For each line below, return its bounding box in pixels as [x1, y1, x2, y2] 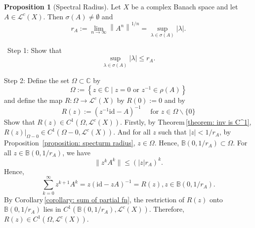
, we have [62, 147, 90, 157]
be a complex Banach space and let [131, 1, 238, 11]
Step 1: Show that [7, 45, 62, 55]
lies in [43, 204, 61, 214]
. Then [43, 11, 63, 21]
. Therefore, [149, 204, 184, 214]
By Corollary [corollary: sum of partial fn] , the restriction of [4, 194, 185, 204]
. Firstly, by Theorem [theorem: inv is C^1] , [120, 117, 252, 127]
